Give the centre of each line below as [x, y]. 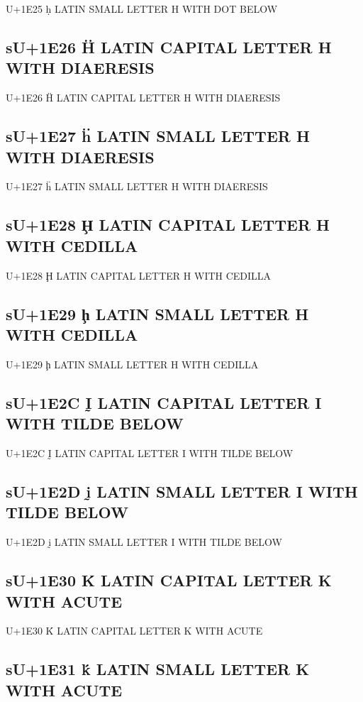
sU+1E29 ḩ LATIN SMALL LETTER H [157, 313]
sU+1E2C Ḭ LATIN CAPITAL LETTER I [164, 402]
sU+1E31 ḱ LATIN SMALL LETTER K [158, 669]
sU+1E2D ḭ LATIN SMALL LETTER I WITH [182, 491]
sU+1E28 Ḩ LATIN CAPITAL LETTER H [168, 225]
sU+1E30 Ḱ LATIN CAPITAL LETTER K [169, 580]
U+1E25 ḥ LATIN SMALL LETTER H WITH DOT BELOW [142, 9]
